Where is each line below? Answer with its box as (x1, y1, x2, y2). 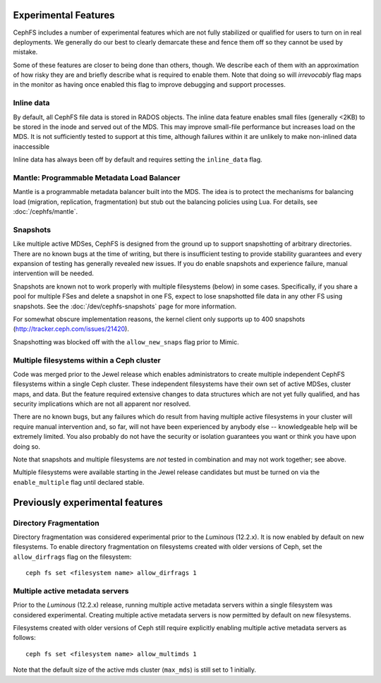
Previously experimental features (13, 496, 163, 508)
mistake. (13, 48, 38, 56)
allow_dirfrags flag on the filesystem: (13, 552, 132, 561)
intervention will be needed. (13, 269, 95, 278)
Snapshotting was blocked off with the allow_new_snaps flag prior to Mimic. (13, 337, 239, 346)
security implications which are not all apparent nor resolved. (13, 399, 191, 409)
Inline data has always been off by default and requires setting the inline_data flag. (13, 155, 262, 164)
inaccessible (13, 142, 49, 151)
